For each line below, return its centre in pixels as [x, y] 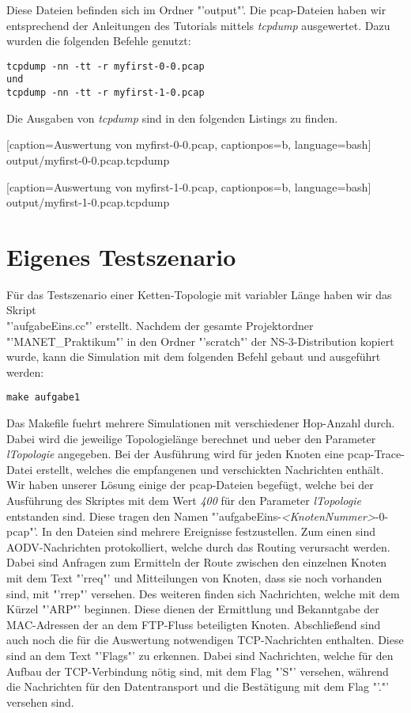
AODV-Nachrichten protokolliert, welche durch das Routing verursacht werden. [198, 546]
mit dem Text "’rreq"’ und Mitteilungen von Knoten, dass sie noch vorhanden [194, 578]
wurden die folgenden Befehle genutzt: [99, 41]
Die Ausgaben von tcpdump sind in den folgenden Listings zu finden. [172, 118]
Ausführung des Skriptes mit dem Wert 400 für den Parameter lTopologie [184, 501]
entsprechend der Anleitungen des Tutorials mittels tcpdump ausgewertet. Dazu [198, 25]
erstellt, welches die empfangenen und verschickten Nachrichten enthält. [210, 469]
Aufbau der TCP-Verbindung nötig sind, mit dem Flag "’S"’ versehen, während [198, 671]
